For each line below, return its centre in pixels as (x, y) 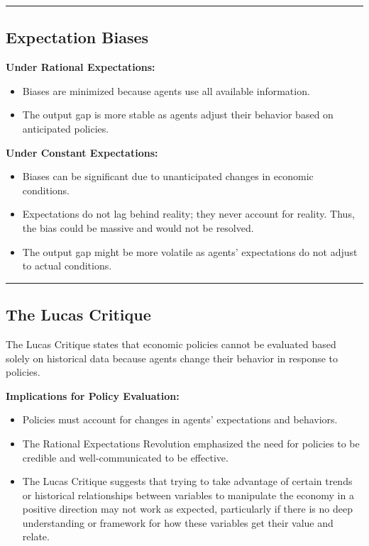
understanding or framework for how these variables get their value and (178, 522)
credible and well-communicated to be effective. (125, 457)
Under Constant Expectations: (82, 152)
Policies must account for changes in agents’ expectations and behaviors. (180, 419)
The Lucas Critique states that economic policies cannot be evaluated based (171, 344)
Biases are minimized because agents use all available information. (166, 90)
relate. (36, 536)
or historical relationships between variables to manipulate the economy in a (188, 495)
